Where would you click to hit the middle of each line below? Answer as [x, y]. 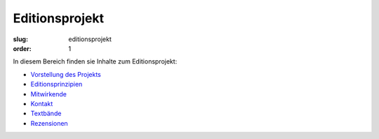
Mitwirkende [48, 94]
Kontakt [42, 103]
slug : [20, 39]
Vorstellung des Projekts [66, 74]
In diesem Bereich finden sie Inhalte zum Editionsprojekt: [95, 61]
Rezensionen [49, 123]
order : [22, 48]
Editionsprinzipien [56, 85]
